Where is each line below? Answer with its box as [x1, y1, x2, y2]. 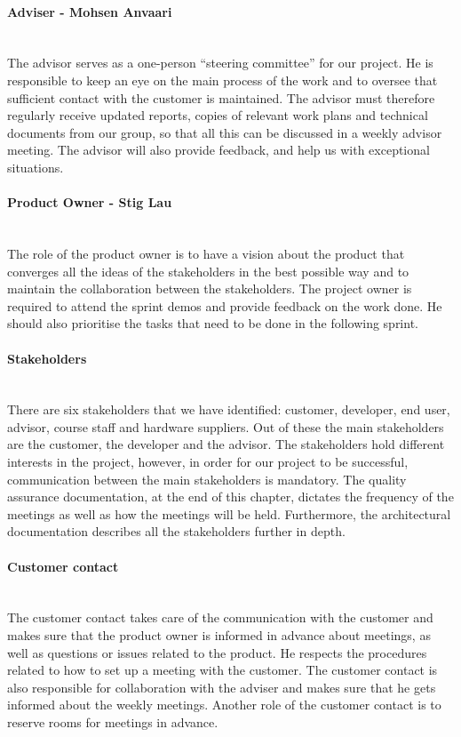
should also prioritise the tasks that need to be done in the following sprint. [7, 314, 418, 332]
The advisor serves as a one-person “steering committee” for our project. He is [7, 53, 433, 72]
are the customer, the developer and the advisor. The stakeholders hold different [7, 435, 445, 453]
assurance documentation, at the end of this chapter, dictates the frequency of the [7, 487, 454, 506]
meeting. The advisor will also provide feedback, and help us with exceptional [7, 140, 430, 159]
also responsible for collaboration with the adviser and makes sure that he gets [7, 677, 436, 696]
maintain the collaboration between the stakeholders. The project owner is [7, 279, 412, 298]
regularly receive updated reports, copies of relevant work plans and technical [7, 106, 428, 124]
